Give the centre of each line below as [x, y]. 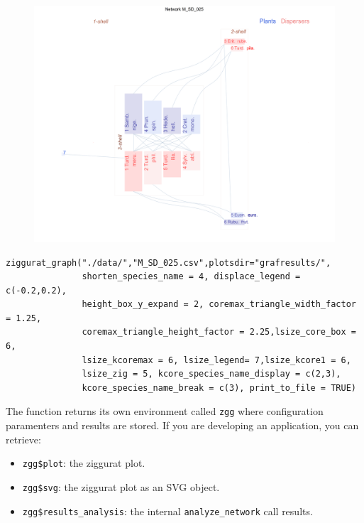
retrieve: [23, 439]
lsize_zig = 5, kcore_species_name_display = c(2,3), [211, 374]
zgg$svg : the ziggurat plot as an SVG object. [121, 486]
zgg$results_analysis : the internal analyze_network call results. [167, 511]
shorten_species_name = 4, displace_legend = [191, 277]
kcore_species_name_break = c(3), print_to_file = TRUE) [219, 388]
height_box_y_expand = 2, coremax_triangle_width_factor [219, 304]
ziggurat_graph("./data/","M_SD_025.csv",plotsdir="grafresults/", [169, 263]
